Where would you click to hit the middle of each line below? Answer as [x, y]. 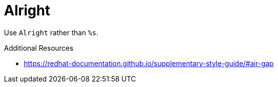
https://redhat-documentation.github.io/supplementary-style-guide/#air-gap [149, 63]
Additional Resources [39, 48]
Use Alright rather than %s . [51, 32]
